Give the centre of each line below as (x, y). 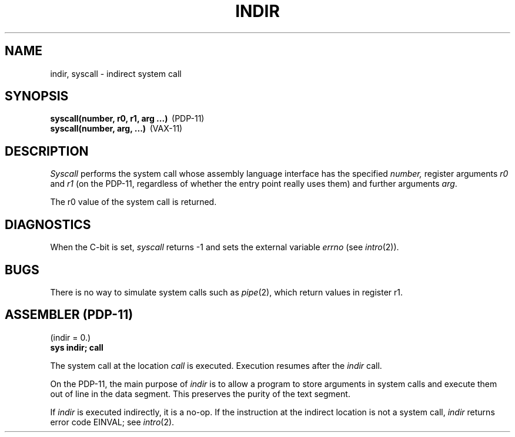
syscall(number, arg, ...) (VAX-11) (116, 129)
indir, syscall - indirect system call (116, 73)
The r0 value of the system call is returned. (133, 202)
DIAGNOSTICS (48, 224)
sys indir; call (77, 347)
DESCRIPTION (47, 151)
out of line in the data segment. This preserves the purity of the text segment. (200, 394)
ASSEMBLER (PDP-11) (69, 315)
